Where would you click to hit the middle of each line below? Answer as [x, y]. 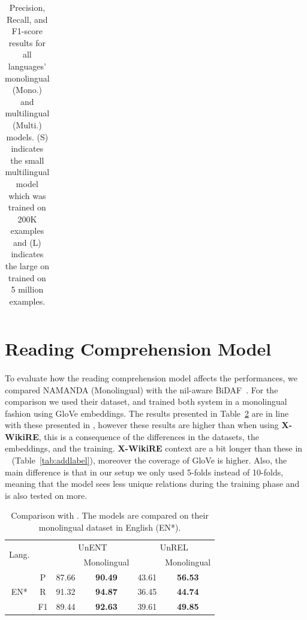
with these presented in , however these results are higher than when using [142, 425]
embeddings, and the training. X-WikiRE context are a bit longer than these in [154, 448]
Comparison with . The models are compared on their [110, 515]
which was [27, 195]
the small [27, 160]
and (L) [27, 242]
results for [27, 42]
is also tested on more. [46, 495]
